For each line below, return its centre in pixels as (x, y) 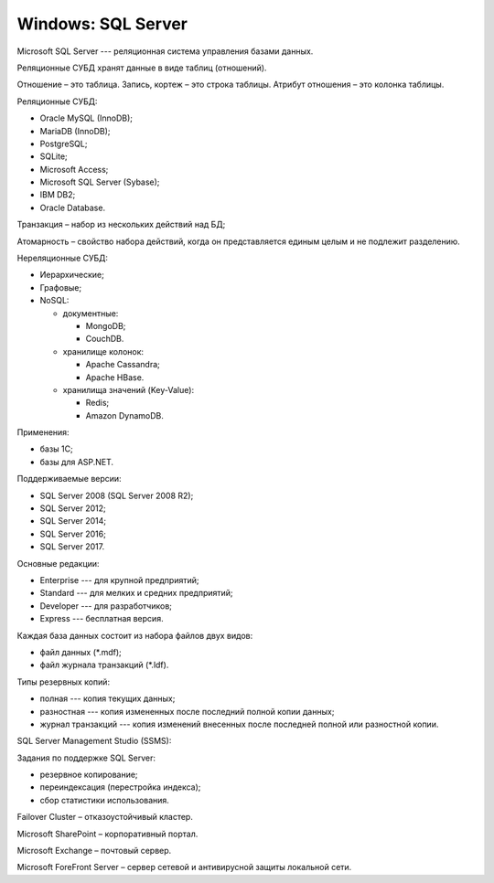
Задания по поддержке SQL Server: (86, 758)
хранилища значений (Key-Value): (129, 389)
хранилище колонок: (103, 351)
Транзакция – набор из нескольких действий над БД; (121, 225)
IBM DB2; (58, 195)
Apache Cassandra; (123, 365)
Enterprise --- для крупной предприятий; (119, 580)
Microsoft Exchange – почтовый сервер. (94, 851)
